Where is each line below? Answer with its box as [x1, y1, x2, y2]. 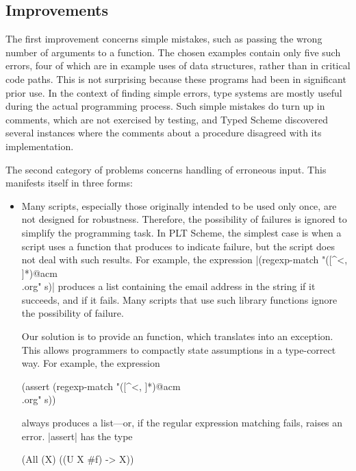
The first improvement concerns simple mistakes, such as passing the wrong [5, 32, 322, 46]
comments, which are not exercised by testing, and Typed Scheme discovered [5, 112, 328, 126]
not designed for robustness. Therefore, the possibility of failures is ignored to [21, 212, 347, 226]
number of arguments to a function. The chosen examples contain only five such [5, 45, 341, 59]
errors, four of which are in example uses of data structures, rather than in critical [5, 58, 351, 73]
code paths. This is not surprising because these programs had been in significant [5, 71, 346, 86]
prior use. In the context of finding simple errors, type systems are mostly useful [5, 85, 342, 99]
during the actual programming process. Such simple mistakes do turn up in [5, 99, 325, 113]
